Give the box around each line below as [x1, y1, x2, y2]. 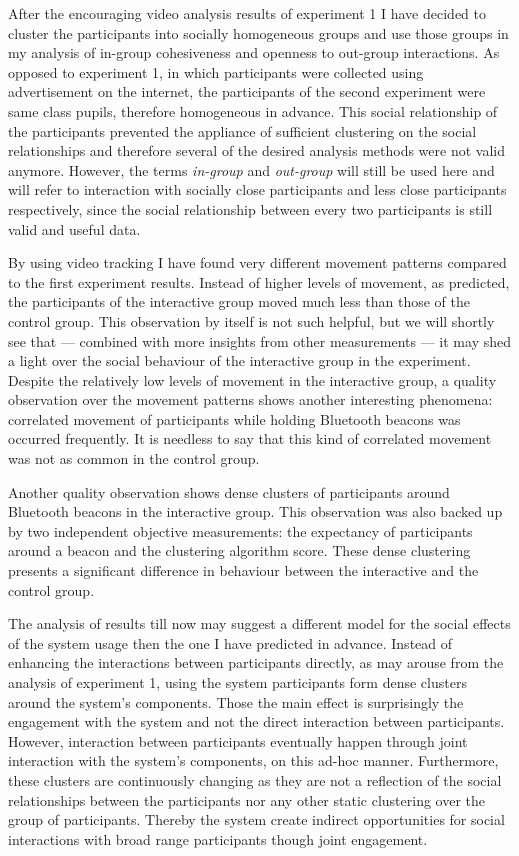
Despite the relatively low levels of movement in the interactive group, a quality [8, 369, 497, 390]
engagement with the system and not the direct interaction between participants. [8, 711, 505, 732]
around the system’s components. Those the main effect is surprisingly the [8, 691, 464, 712]
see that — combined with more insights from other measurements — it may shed [8, 330, 511, 351]
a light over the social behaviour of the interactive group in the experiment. [8, 350, 471, 371]
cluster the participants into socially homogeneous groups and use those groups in [8, 22, 509, 43]
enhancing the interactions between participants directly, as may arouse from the [8, 652, 504, 673]
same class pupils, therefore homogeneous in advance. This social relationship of [8, 100, 498, 121]
